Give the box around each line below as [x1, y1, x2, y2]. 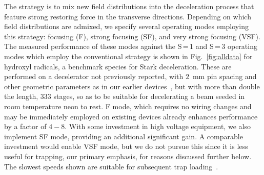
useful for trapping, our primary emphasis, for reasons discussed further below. [4, 151, 252, 161]
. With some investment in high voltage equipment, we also [65, 121, 251, 132]
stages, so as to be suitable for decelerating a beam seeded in [53, 91, 245, 102]
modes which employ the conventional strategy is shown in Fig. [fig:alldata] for [4, 51, 253, 61]
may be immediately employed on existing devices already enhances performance [4, 111, 258, 121]
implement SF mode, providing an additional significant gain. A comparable [4, 131, 243, 141]
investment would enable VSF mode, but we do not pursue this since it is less [4, 141, 248, 152]
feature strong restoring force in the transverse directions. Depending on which [4, 11, 251, 21]
